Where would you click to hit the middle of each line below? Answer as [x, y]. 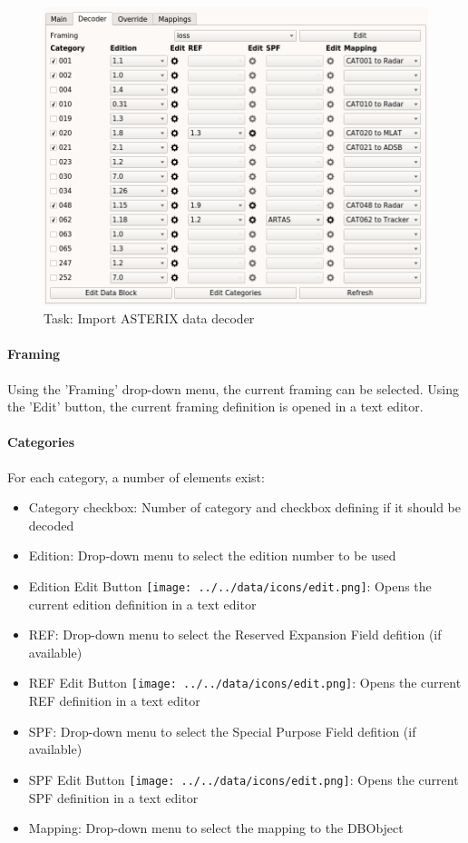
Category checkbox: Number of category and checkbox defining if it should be [245, 507]
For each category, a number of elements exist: [136, 476]
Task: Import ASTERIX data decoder [149, 318]
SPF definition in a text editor [113, 797]
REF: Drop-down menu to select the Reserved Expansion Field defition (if [235, 635]
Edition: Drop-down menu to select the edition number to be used [212, 555]
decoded [51, 525]
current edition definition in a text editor [142, 604]
